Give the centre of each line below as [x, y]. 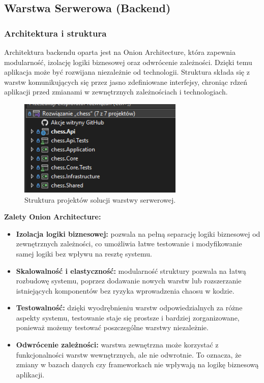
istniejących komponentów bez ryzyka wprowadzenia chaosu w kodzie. [125, 290]
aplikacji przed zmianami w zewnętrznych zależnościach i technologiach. [116, 92]
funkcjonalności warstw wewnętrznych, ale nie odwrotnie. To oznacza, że [129, 354]
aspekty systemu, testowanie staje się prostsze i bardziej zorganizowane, [128, 317]
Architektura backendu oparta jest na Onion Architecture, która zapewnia [120, 52]
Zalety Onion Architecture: [53, 217]
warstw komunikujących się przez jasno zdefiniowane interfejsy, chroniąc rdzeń [126, 82]
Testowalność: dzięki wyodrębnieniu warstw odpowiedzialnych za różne [129, 308]
